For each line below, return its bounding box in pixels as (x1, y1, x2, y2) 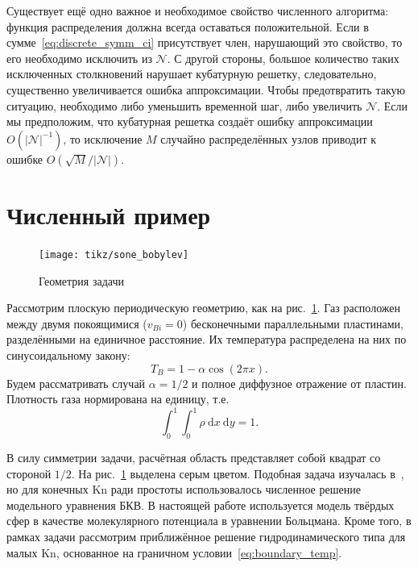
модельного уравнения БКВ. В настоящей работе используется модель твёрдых (6, 496, 395, 513)
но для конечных (6, 481, 89, 498)
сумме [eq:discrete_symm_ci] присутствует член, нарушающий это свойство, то (6, 34, 403, 51)
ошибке (6, 150, 43, 167)
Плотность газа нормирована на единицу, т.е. (6, 390, 230, 407)
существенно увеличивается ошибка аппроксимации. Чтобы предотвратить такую (6, 81, 405, 98)
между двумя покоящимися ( (6, 315, 147, 331)
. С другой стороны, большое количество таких (167, 49, 399, 66)
